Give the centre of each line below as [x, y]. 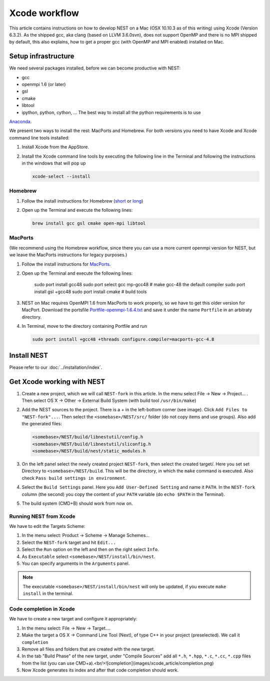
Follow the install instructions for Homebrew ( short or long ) [82, 201]
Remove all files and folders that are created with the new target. [88, 649]
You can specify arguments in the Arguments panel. [76, 563]
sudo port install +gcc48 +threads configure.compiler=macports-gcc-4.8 [123, 339]
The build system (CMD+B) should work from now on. [77, 503]
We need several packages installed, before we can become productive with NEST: [95, 68]
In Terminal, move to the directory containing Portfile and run [84, 326]
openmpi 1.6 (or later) [44, 85]
